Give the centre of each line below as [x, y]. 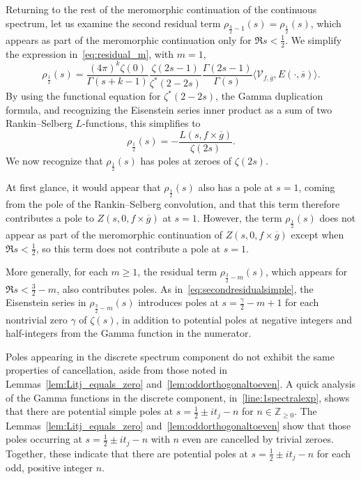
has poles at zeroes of [186, 160]
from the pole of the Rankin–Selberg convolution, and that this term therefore [173, 204]
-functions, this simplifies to [141, 123]
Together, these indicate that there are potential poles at [127, 453]
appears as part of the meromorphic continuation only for [129, 39]
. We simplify [314, 39]
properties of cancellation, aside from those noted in [117, 370]
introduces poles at [178, 302]
